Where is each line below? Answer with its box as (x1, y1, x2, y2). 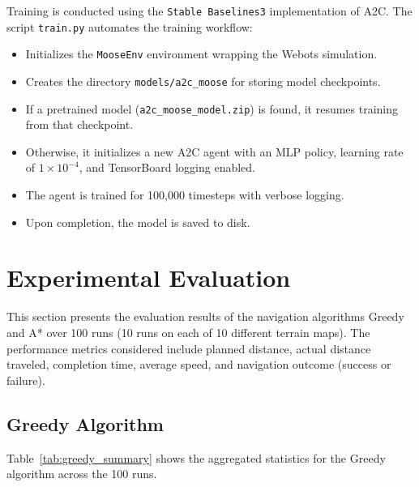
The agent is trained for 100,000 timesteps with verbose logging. (25, 186, 344, 203)
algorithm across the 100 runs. (6, 465, 157, 482)
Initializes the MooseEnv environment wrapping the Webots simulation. (25, 45, 378, 62)
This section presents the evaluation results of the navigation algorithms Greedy (6, 308, 404, 325)
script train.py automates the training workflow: (6, 18, 253, 35)
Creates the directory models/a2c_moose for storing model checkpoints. (25, 72, 381, 89)
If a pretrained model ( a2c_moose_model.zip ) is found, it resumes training (25, 100, 399, 117)
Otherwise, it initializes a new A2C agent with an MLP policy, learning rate (25, 143, 404, 160)
